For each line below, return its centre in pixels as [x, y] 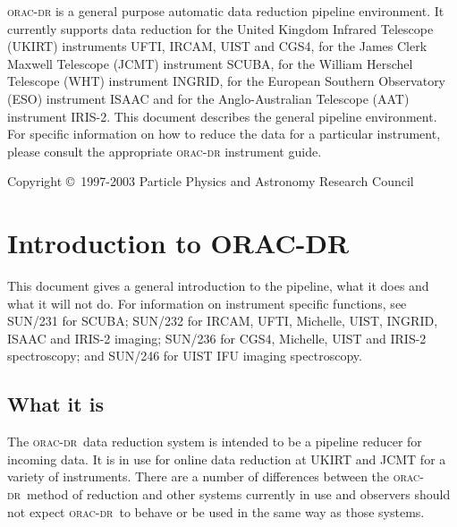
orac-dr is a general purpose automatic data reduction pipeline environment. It [226, 11]
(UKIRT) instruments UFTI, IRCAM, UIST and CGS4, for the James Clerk [217, 46]
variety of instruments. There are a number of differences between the [199, 476]
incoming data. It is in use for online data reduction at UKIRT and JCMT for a [227, 459]
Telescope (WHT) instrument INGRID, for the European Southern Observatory [227, 81]
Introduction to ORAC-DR [178, 243]
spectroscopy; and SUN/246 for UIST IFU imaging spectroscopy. [185, 356]
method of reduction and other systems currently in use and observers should [238, 494]
